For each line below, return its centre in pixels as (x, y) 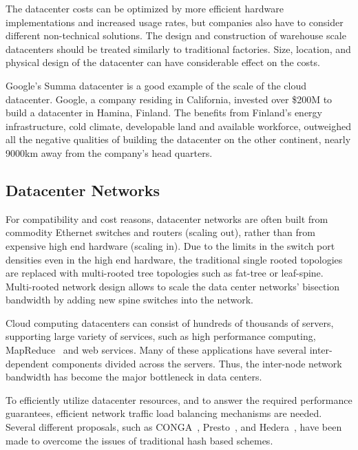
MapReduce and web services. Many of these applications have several (156, 350)
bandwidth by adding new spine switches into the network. (130, 300)
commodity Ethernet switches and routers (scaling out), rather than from (160, 232)
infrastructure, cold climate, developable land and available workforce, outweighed (178, 126)
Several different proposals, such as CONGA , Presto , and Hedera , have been (174, 427)
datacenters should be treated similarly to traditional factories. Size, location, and (178, 49)
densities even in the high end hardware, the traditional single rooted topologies (174, 259)
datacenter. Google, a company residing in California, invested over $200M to (169, 99)
